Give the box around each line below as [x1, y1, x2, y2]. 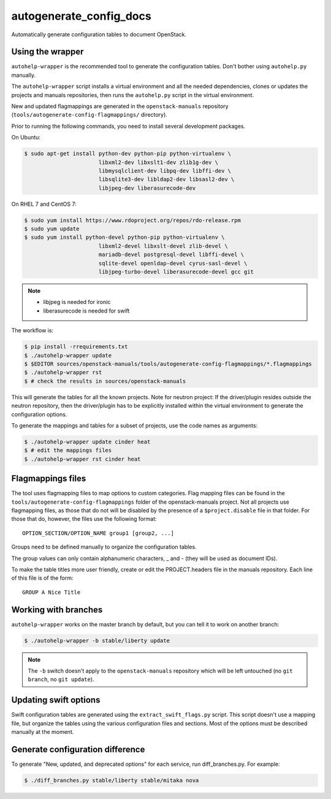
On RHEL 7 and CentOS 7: [11, 200, 77, 208]
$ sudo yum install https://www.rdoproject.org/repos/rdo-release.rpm [24, 217, 242, 224]
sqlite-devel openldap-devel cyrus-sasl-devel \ [98, 260, 248, 267]
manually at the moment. [11, 728, 74, 736]
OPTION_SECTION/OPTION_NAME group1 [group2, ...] [22, 529, 175, 537]
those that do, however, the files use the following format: [11, 515, 157, 523]
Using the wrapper [11, 47, 84, 57]
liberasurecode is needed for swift [43, 307, 130, 314]
